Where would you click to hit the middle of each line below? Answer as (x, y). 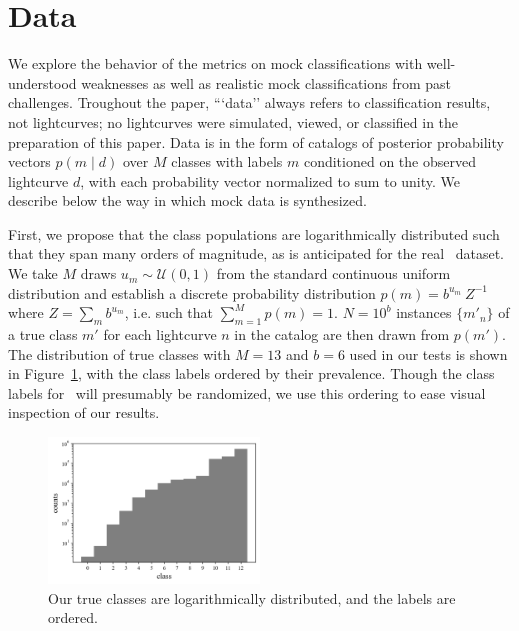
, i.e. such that (169, 312)
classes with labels (227, 161)
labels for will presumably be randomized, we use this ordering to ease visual (247, 392)
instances (424, 312)
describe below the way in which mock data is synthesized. (187, 200)
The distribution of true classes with (119, 353)
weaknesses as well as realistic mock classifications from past (266, 82)
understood (42, 82)
